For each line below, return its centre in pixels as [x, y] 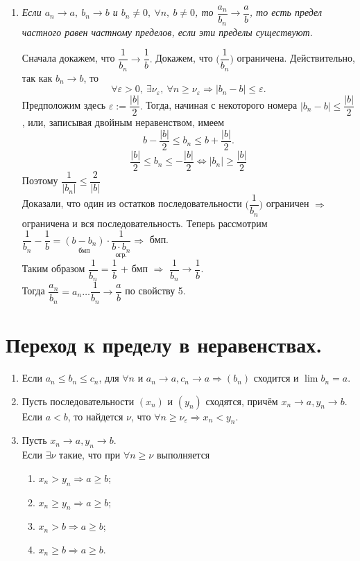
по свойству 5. [155, 291]
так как [37, 77]
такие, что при [90, 455]
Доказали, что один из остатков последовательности [132, 203]
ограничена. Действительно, [296, 58]
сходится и [276, 378]
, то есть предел [286, 12]
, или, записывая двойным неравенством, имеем [123, 122]
